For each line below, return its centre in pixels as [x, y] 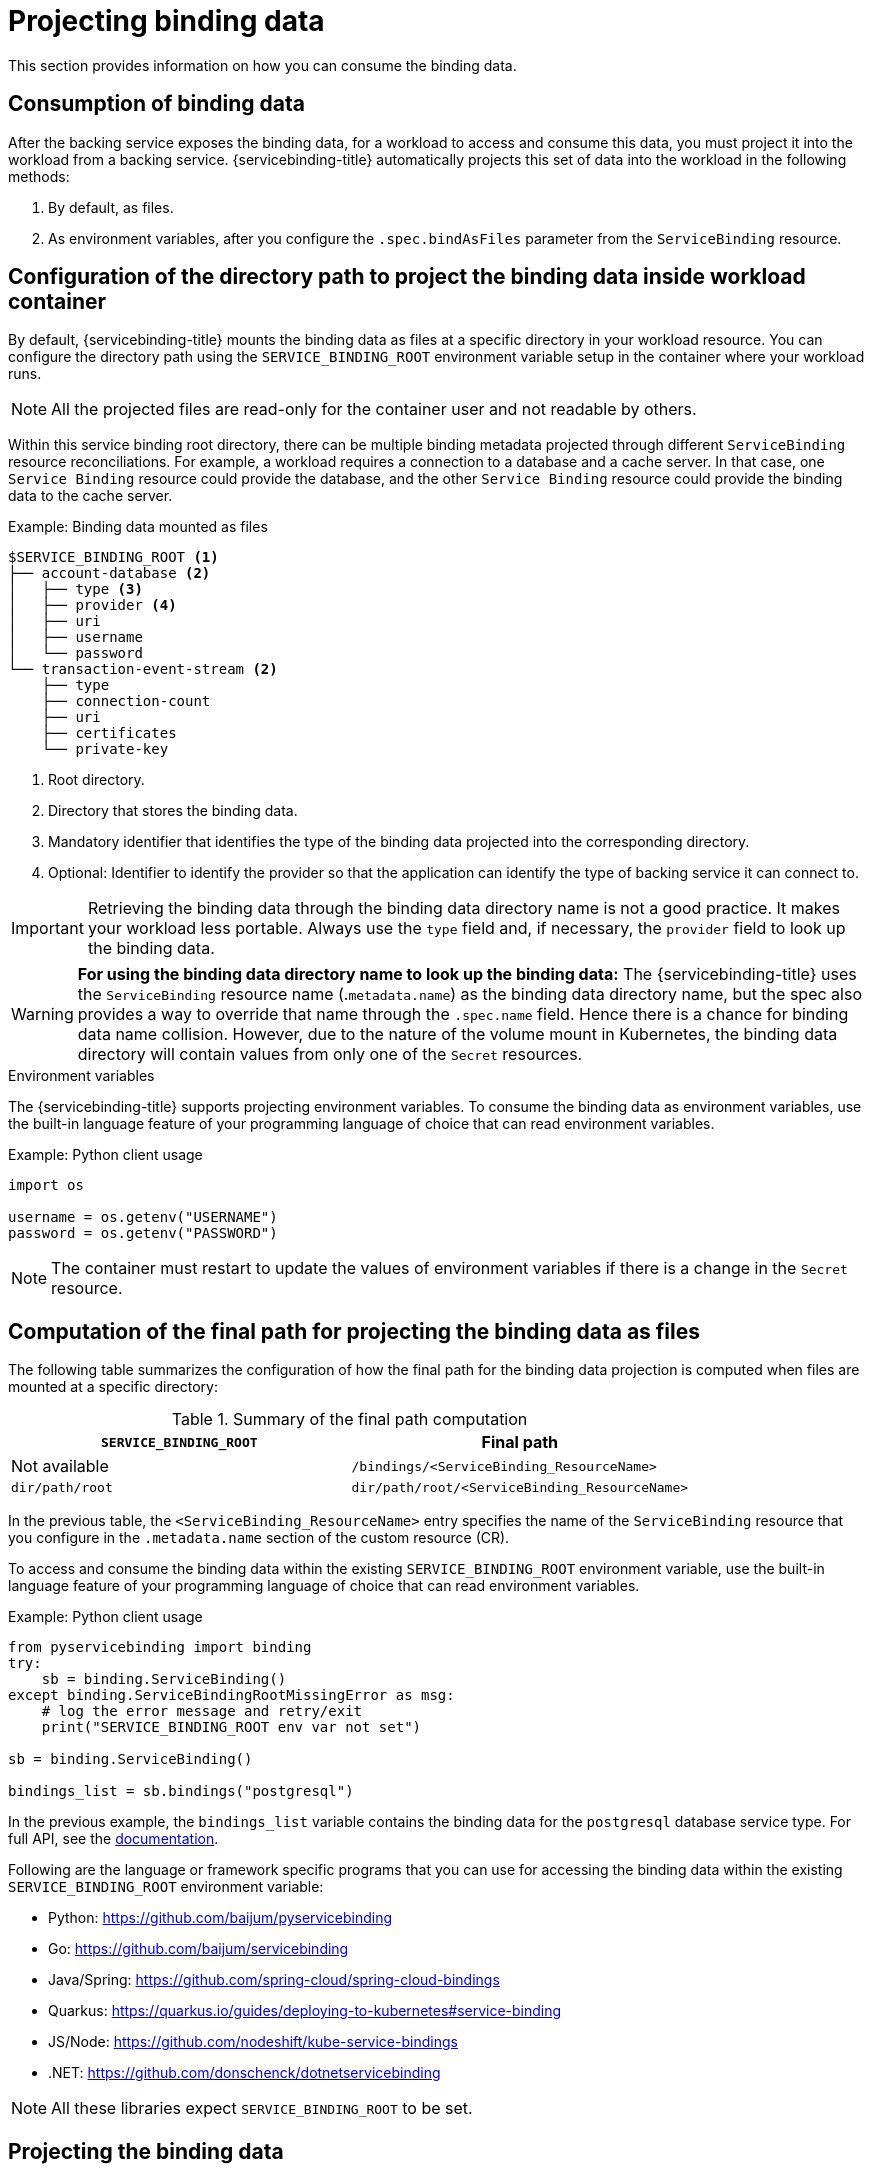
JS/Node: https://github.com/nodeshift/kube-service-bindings [253, 2042]
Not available [60, 1466]
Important [47, 928]
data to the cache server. [90, 496]
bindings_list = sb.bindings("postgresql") [181, 1791]
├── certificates [109, 733]
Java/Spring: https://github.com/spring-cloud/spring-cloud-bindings [274, 1980]
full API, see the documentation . [113, 1839]
